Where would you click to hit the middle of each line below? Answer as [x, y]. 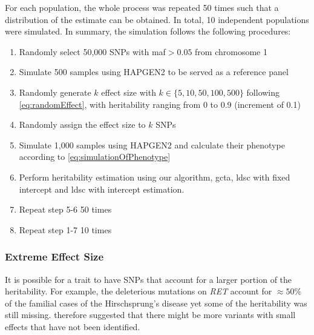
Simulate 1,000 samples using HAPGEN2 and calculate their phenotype [152, 144]
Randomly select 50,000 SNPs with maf [92, 51]
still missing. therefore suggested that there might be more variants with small [150, 315]
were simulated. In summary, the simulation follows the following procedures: [148, 31]
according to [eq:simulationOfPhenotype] [95, 157]
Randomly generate [55, 92]
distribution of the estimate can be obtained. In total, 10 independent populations [157, 19]
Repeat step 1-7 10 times [65, 229]
